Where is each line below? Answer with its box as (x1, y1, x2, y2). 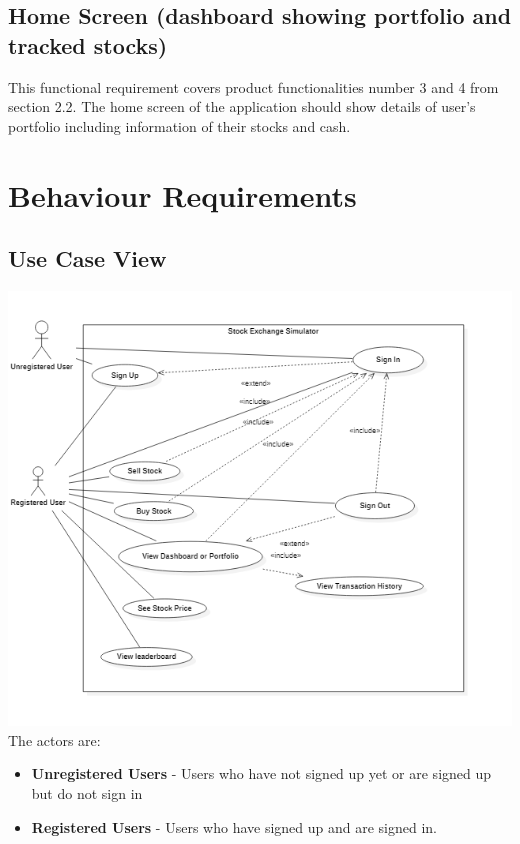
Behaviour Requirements (8, 174, 357, 215)
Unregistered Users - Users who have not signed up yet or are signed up (31, 763, 492, 784)
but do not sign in (31, 783, 143, 803)
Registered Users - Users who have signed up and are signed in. (31, 816, 438, 837)
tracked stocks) (8, 29, 168, 60)
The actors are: (8, 729, 101, 750)
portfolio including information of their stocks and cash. (8, 115, 351, 136)
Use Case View (8, 243, 167, 274)
